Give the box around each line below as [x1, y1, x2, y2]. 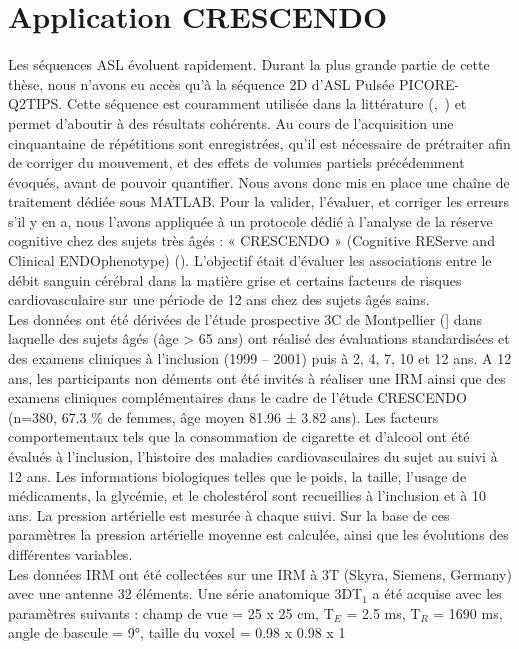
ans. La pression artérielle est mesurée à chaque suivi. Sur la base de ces [8, 504, 450, 525]
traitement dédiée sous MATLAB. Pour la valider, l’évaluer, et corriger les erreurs [8, 191, 509, 212]
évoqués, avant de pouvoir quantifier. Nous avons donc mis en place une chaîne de [8, 171, 510, 192]
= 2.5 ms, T [346, 602, 421, 623]
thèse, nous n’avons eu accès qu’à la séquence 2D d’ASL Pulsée [8, 73, 395, 94]
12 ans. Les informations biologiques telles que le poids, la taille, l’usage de [8, 465, 467, 486]
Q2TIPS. [8, 93, 63, 114]
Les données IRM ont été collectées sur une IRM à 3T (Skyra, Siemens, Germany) [8, 563, 512, 584]
